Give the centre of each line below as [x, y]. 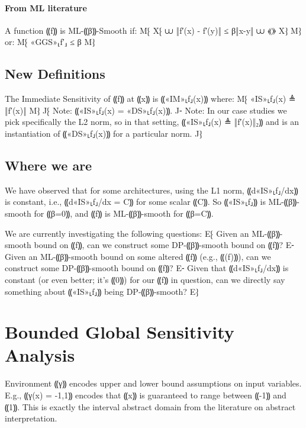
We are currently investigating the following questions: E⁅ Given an [127, 233]
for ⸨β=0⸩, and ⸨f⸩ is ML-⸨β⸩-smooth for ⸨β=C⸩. [124, 213]
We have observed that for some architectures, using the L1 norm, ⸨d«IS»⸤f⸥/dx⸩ [152, 190]
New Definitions [55, 74]
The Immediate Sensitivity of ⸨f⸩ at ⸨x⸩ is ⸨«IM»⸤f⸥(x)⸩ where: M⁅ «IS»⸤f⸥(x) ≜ [150, 99]
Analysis [40, 355]
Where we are [49, 165]
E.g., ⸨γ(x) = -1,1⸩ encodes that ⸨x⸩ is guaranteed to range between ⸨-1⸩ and [146, 395]
